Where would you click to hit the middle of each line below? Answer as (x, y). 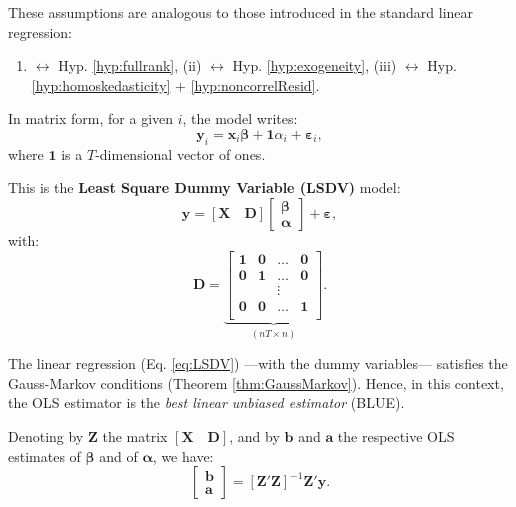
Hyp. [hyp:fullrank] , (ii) (130, 65)
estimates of (44, 455)
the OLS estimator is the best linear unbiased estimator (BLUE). (206, 402)
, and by (254, 435)
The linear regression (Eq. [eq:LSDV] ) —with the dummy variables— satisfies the (258, 363)
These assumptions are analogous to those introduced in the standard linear (241, 12)
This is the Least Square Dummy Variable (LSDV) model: (204, 187)
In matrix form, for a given (91, 118)
